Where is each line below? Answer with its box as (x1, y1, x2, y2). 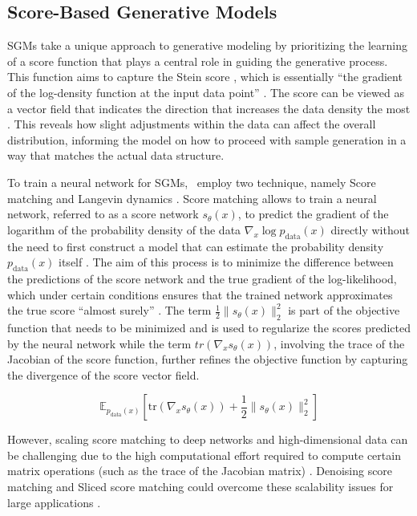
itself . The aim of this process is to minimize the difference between (59, 254, 394, 270)
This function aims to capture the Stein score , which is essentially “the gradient (7, 68, 403, 85)
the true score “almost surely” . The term (7, 302, 212, 319)
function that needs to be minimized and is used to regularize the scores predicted (7, 319, 411, 335)
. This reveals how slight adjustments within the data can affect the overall (7, 116, 376, 132)
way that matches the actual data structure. (7, 147, 225, 164)
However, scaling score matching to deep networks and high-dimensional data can (7, 431, 408, 448)
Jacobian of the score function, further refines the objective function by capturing (7, 351, 408, 368)
